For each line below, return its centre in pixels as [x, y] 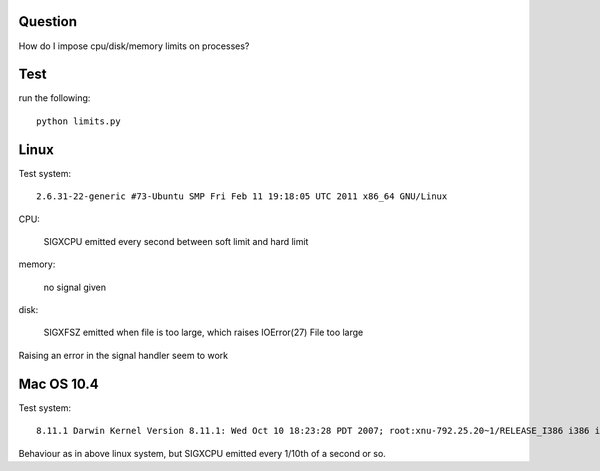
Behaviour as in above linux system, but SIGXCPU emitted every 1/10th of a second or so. [202, 453]
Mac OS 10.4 [58, 383]
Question [47, 21]
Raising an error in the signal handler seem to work [123, 355]
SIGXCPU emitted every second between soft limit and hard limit [176, 241]
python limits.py [78, 121]
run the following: [54, 98]
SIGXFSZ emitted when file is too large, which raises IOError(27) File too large [203, 332]
